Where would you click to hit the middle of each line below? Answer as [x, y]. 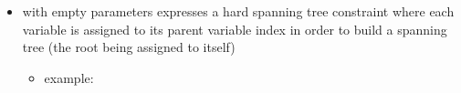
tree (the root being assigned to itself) [129, 47]
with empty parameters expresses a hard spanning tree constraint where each [238, 11]
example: [69, 77]
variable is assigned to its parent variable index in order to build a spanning [235, 29]
